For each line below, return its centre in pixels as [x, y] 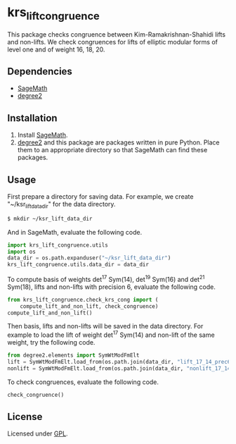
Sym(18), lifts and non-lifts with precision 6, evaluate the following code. [112, 287]
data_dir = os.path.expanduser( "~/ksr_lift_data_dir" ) [89, 258]
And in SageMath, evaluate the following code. [75, 232]
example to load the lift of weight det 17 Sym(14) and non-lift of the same [111, 334]
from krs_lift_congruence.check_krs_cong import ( [83, 300]
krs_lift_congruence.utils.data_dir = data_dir [78, 265]
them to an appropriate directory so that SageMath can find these [112, 150]
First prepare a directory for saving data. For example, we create [100, 196]
